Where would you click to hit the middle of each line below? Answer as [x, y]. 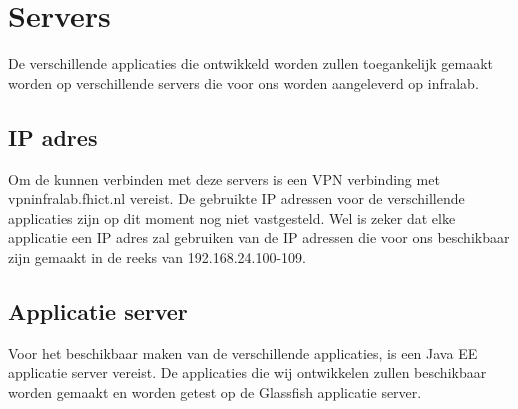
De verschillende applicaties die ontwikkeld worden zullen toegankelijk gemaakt [250, 63]
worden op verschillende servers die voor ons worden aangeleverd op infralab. [243, 82]
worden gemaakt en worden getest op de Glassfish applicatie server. [215, 391]
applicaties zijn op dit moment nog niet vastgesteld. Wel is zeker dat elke [232, 217]
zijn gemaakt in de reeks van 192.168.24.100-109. [157, 256]
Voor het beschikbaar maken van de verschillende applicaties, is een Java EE [243, 352]
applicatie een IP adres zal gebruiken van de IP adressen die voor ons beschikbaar [259, 237]
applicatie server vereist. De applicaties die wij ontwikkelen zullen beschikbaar [247, 372]
